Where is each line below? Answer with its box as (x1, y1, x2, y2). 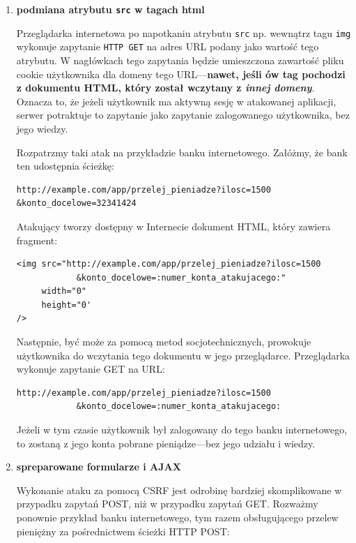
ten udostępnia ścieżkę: (16, 158, 114, 173)
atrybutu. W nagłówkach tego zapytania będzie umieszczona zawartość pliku (16, 52, 344, 67)
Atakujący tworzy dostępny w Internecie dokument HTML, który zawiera (16, 218, 331, 233)
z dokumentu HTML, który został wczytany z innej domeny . (16, 80, 315, 95)
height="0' (41, 299, 92, 310)
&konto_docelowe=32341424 (16, 198, 137, 209)
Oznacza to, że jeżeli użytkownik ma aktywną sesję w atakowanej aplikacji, (16, 94, 336, 108)
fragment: (16, 232, 58, 247)
